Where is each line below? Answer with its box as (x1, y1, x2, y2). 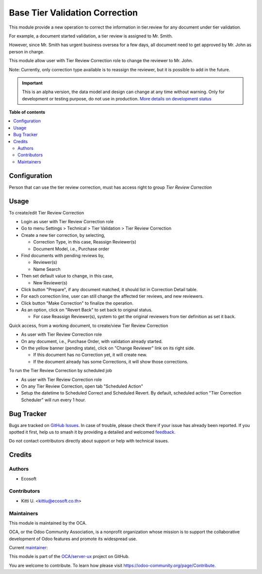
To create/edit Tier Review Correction (9, 210, 84, 215)
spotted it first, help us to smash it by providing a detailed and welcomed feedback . (9, 429, 176, 435)
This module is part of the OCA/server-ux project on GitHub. (9, 554, 130, 559)
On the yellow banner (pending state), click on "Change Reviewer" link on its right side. (21, 345, 195, 351)
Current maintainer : (9, 545, 48, 551)
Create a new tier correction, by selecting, (21, 232, 105, 238)
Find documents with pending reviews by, (21, 252, 105, 258)
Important (22, 80, 43, 86)
